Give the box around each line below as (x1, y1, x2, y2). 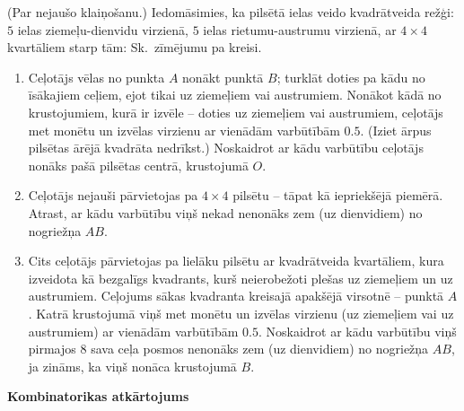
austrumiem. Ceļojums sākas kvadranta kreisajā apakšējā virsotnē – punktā (28, 286, 444, 305)
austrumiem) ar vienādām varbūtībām (28, 321, 239, 340)
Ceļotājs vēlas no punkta (28, 67, 165, 86)
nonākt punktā (182, 67, 264, 86)
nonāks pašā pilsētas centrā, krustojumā (28, 155, 249, 174)
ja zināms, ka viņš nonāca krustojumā (28, 356, 237, 375)
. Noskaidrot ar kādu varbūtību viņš (258, 321, 457, 340)
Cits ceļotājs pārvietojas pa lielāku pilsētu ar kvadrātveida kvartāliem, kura (28, 251, 444, 270)
